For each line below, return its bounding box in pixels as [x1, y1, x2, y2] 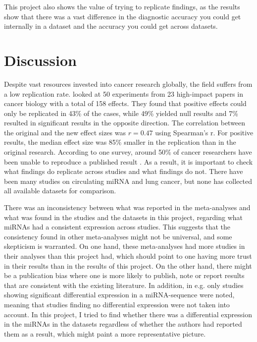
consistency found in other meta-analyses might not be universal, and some [4, 231, 232, 241]
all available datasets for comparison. [4, 185, 116, 196]
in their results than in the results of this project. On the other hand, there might [4, 260, 252, 271]
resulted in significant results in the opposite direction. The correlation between [4, 117, 246, 128]
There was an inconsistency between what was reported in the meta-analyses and [4, 202, 251, 213]
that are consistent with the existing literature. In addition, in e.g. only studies [4, 280, 244, 290]
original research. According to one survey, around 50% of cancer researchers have [4, 147, 252, 157]
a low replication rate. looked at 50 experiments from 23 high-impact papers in [4, 88, 243, 99]
